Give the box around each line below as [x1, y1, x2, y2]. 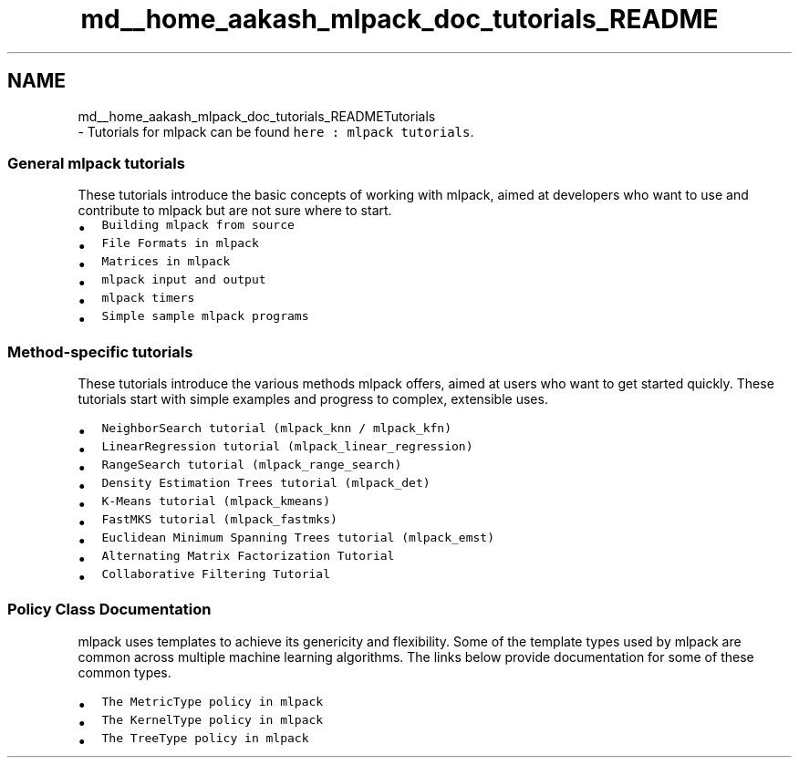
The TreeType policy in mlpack [101, 730, 309, 745]
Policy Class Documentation [7, 600, 212, 619]
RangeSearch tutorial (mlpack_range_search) [101, 458, 402, 472]
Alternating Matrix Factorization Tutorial [101, 549, 395, 563]
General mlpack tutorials [7, 153, 185, 172]
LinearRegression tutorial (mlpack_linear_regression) [101, 439, 473, 454]
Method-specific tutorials [7, 342, 193, 361]
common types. [78, 664, 171, 680]
